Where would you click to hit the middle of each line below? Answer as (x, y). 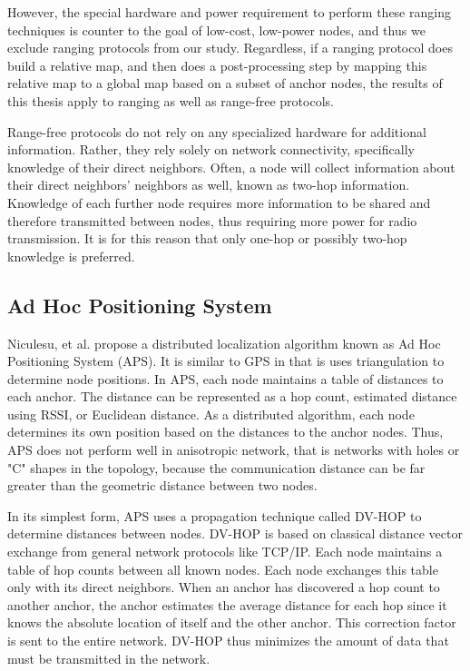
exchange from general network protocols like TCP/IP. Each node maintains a (225, 552)
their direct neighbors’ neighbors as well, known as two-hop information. (209, 185)
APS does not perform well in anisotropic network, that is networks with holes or (234, 450)
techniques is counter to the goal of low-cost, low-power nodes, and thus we (216, 30)
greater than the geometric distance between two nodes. (162, 485)
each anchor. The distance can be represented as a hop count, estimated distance (232, 396)
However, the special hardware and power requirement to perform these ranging (229, 12)
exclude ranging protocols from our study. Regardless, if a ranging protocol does (230, 48)
